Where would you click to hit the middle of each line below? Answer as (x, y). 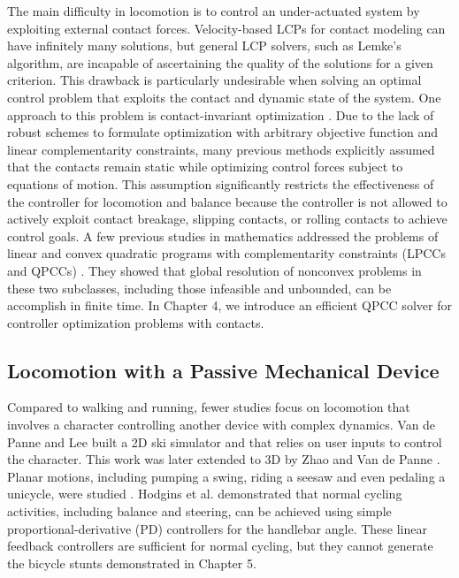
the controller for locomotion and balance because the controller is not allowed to (227, 201)
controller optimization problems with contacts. (136, 322)
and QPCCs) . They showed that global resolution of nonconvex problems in (214, 270)
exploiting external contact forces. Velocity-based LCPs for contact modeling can (226, 28)
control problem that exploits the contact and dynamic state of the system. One (224, 97)
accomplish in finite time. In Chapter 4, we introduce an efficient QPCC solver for (229, 305)
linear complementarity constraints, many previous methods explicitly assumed (221, 149)
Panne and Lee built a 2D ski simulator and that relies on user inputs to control (225, 441)
